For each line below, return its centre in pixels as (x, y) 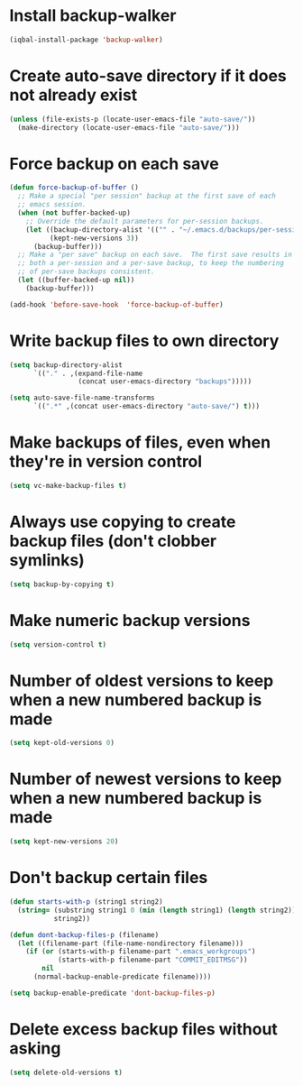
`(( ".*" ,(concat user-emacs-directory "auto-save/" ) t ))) (146, 407)
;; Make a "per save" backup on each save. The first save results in (155, 255)
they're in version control (106, 462)
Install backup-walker (93, 16)
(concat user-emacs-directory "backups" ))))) (165, 382)
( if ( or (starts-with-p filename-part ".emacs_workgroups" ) (141, 952)
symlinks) (47, 560)
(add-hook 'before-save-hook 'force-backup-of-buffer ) (116, 304)
